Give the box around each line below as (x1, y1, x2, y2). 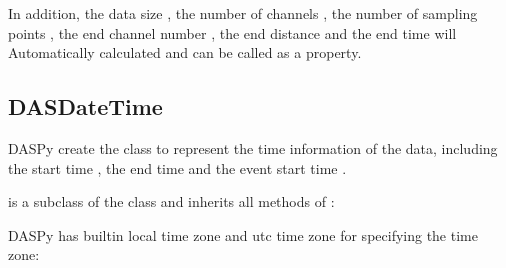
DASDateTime (8, 91, 163, 122)
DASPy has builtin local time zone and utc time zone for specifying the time (8, 224, 478, 245)
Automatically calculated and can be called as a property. (8, 42, 362, 63)
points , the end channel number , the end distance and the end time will (8, 22, 457, 43)
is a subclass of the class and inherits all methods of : (8, 191, 335, 212)
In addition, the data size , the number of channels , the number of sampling (8, 3, 478, 23)
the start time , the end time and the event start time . (8, 157, 347, 178)
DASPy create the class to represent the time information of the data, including (8, 137, 498, 158)
